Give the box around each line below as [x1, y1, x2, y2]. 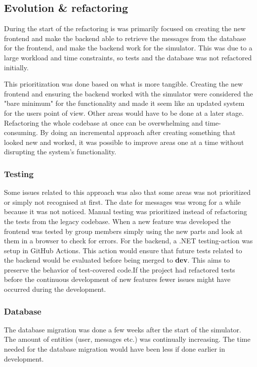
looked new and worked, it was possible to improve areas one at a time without [4, 137, 244, 147]
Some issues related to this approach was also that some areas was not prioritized [4, 187, 251, 197]
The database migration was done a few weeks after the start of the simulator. [4, 324, 241, 334]
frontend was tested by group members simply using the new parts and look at [4, 226, 243, 236]
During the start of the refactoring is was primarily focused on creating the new [4, 23, 246, 34]
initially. [4, 62, 29, 72]
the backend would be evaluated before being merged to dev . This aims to [4, 255, 230, 265]
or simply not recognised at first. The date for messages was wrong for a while [4, 196, 241, 207]
